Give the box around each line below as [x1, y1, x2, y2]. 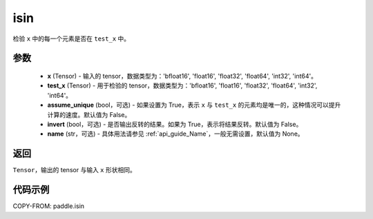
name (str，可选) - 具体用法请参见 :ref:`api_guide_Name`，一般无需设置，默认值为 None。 [47, 129, 304, 138]
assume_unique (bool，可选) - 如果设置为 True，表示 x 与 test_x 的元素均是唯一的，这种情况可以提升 [47, 101, 341, 109]
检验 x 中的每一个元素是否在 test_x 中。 [12, 34, 131, 43]
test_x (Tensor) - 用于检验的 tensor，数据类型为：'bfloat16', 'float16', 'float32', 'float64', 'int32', [47, 81, 318, 90]
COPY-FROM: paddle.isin [12, 202, 85, 210]
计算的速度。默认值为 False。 [47, 110, 131, 118]
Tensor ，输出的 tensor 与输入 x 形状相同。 [12, 166, 136, 174]
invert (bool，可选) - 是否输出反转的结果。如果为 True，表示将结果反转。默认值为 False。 [47, 120, 303, 128]
